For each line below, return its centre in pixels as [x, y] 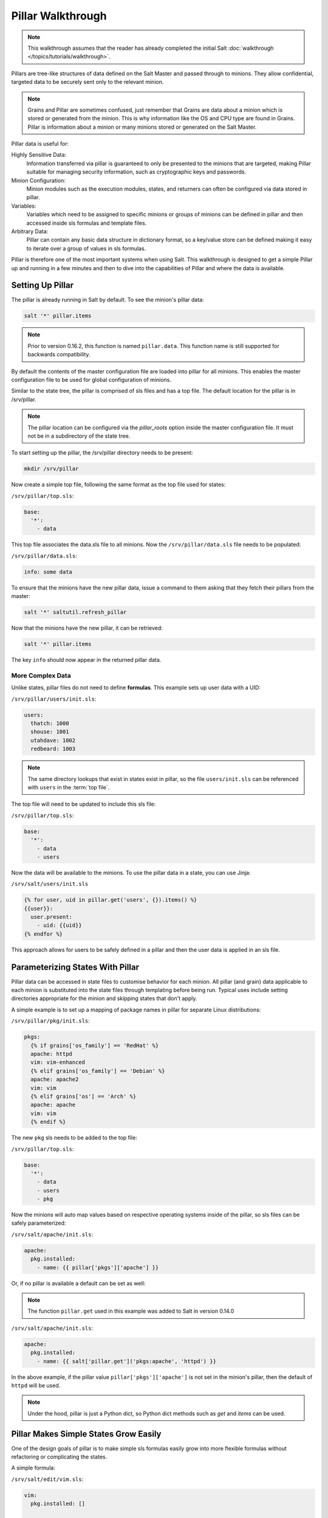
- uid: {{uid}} [59, 925]
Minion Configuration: [39, 180]
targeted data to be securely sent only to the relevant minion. [87, 82]
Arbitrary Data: [30, 231]
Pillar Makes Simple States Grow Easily [86, 1434]
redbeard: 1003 [53, 749]
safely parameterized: [39, 1223]
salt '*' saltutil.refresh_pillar [75, 612]
